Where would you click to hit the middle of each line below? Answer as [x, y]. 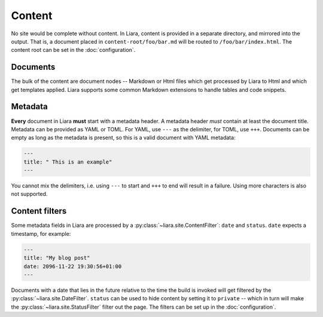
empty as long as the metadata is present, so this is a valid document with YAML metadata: [123, 138]
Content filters [39, 211]
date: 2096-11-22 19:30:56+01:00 [73, 266]
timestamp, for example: [41, 233]
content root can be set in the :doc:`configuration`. [73, 50]
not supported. [29, 194]
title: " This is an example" [68, 162]
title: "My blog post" [57, 258]
